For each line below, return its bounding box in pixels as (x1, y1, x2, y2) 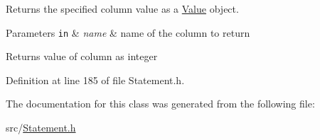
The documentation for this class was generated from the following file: (6, 96, 315, 111)
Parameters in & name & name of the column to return (6, 25, 250, 40)
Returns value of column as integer (6, 49, 158, 64)
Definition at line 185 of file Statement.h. (6, 72, 185, 87)
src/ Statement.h (6, 120, 76, 135)
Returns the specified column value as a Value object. (6, 1, 239, 16)
